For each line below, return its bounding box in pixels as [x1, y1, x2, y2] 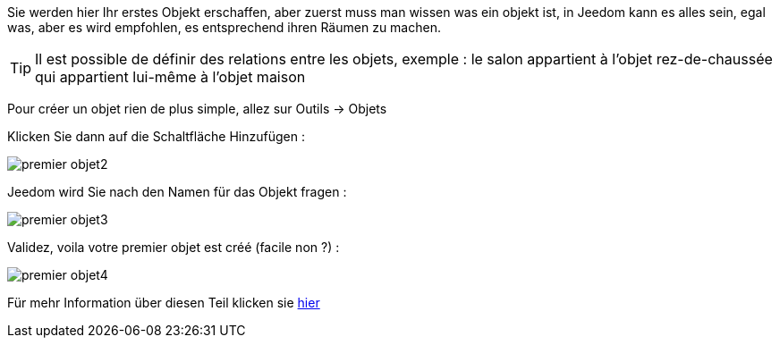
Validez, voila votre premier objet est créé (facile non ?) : [7, 240, 340, 255]
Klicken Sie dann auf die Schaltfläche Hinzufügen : [7, 129, 305, 144]
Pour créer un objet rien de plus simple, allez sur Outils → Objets [7, 101, 387, 116]
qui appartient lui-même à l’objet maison [35, 68, 306, 86]
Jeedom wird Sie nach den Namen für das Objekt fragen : [7, 184, 347, 199]
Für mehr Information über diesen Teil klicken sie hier [7, 295, 320, 310]
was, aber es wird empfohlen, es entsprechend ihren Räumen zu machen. [7, 20, 441, 35]
